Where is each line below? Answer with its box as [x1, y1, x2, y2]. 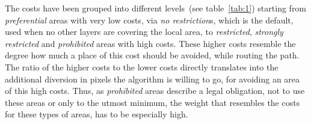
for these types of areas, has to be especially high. [5, 108, 188, 120]
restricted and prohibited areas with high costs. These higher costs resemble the [5, 37, 296, 49]
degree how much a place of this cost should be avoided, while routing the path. [5, 49, 300, 61]
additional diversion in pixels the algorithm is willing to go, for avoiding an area [5, 72, 300, 85]
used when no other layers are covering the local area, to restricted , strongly [5, 25, 283, 38]
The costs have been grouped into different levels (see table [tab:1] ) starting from [5, 2, 307, 14]
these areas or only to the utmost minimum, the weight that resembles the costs [5, 96, 300, 108]
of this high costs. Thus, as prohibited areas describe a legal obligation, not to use [5, 84, 305, 97]
